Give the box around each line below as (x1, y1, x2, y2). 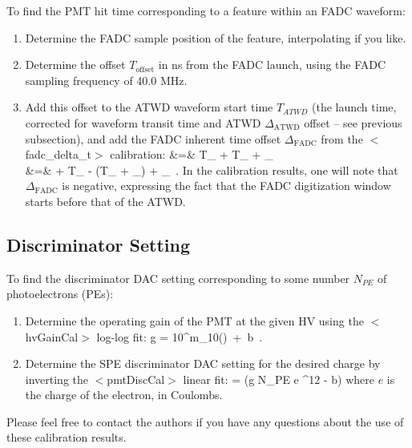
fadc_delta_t (25, 146, 91, 163)
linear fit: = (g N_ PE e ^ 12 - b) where (183, 370, 374, 387)
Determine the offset (25, 56, 126, 73)
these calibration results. (6, 429, 127, 446)
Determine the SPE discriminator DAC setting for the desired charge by (25, 355, 381, 372)
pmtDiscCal (107, 370, 165, 387)
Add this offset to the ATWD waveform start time (25, 99, 273, 115)
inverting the (25, 370, 89, 387)
